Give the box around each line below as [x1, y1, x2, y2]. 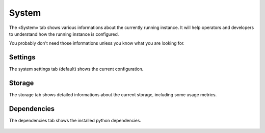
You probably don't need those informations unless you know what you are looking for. [9, 40, 185, 46]
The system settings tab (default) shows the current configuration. [9, 66, 144, 72]
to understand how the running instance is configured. [9, 31, 119, 37]
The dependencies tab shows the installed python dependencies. [9, 118, 142, 124]
